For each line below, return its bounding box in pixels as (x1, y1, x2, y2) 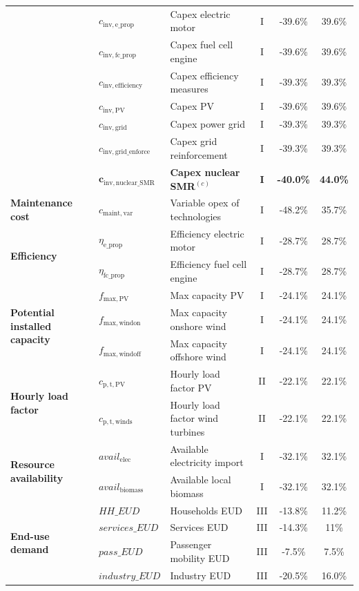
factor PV (170, 380, 212, 394)
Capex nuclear (170, 164, 240, 179)
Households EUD (170, 503, 242, 517)
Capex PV (170, 99, 215, 113)
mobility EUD (170, 550, 230, 565)
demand (10, 542, 49, 556)
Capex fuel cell (170, 37, 233, 52)
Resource (10, 456, 55, 471)
